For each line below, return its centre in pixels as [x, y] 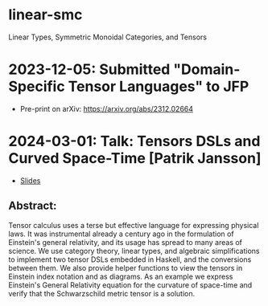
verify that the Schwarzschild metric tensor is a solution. [102, 293]
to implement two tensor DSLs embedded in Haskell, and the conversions [130, 259]
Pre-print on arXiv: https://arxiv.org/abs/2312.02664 [107, 108]
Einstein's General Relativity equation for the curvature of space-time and [130, 285]
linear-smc [45, 15]
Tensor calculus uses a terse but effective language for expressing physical [134, 225]
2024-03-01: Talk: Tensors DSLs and [134, 141]
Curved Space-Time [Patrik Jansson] [135, 159]
